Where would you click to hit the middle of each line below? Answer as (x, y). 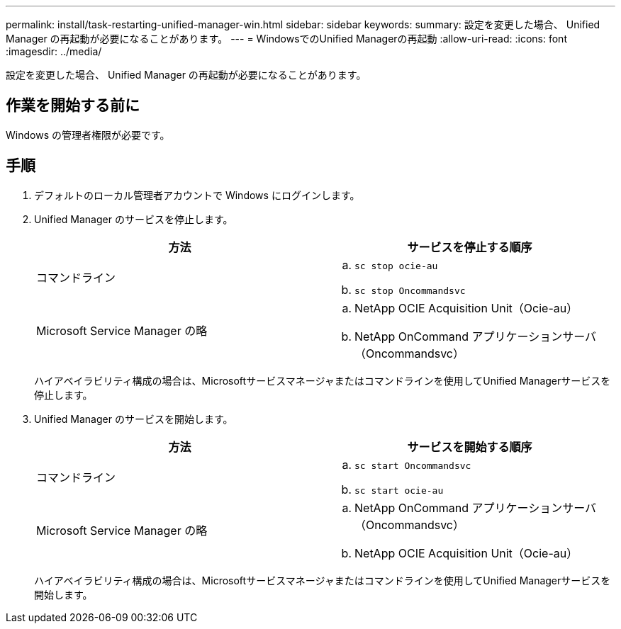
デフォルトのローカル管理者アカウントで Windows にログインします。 (197, 195)
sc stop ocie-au (396, 266)
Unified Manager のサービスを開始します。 (134, 419)
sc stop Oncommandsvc (410, 290)
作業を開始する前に (73, 106)
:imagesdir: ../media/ (54, 51)
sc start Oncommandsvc (413, 465)
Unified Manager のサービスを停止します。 (134, 219)
